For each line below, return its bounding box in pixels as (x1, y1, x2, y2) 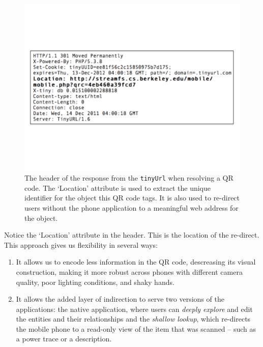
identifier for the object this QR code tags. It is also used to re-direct (24, 192, 240, 203)
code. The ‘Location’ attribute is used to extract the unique (24, 182, 211, 193)
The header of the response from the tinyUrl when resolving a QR (24, 172, 233, 183)
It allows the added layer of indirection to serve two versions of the (16, 294, 224, 304)
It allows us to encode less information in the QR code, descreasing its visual (16, 256, 256, 267)
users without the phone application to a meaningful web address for (24, 202, 239, 213)
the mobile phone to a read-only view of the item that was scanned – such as (16, 323, 256, 334)
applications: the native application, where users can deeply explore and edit (16, 303, 253, 314)
